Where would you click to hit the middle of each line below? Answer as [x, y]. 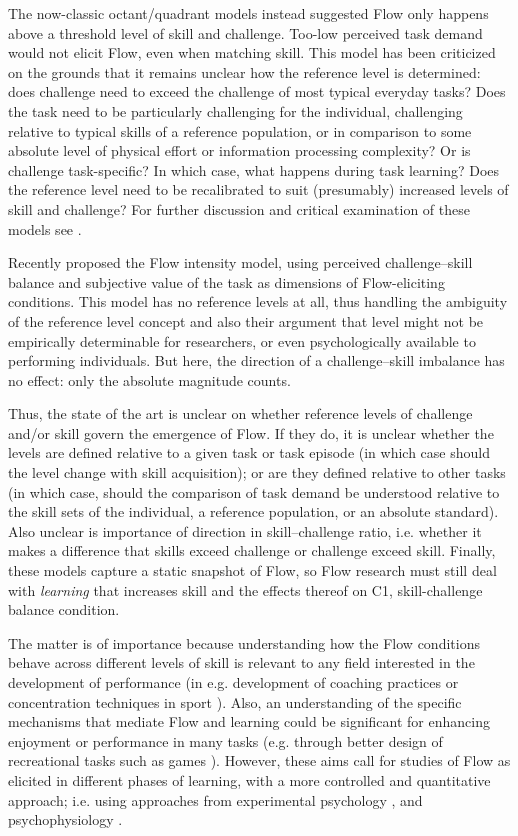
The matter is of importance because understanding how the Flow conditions [244, 642]
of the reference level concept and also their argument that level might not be [246, 320]
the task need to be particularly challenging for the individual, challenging [235, 110]
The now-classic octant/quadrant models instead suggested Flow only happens [248, 13]
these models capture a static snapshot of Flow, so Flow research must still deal [252, 570]
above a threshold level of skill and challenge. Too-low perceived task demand [245, 32]
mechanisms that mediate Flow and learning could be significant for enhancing [249, 721]
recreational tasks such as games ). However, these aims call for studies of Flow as [259, 760]
